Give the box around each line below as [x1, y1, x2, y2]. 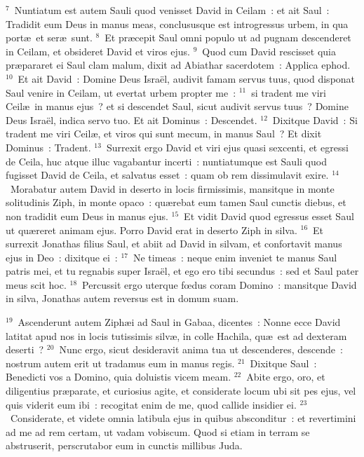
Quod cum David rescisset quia [202, 43, 336, 58]
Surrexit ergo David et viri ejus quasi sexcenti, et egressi [106, 139, 349, 154]
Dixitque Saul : [250, 355, 317, 370]
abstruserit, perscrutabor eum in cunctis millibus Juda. [6, 438, 243, 453]
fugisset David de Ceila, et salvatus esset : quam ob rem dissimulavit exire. [6, 168, 329, 182]
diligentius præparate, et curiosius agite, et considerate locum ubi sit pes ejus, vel [6, 383, 356, 398]
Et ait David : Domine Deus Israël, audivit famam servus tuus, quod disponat [18, 71, 356, 86]
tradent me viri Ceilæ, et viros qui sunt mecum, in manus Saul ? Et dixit [6, 126, 322, 141]
